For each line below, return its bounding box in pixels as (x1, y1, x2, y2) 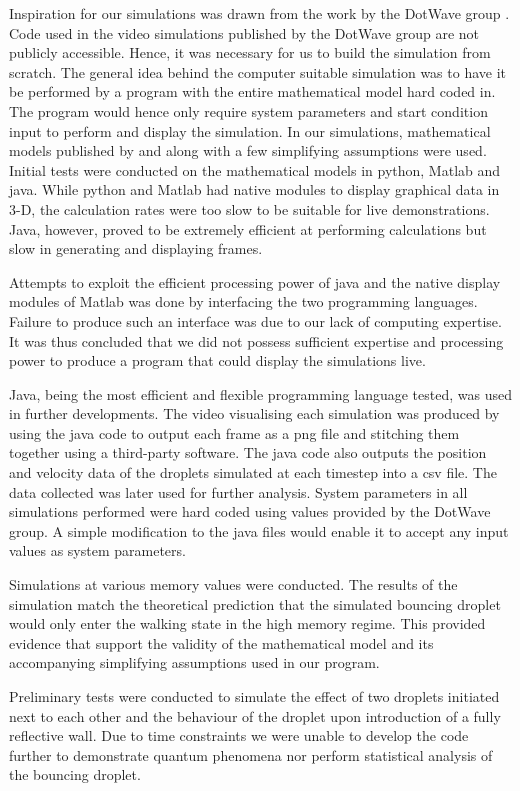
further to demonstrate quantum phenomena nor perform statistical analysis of (9, 744, 493, 765)
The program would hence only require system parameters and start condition (9, 100, 488, 121)
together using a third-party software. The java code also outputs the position (9, 442, 487, 463)
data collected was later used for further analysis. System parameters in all (9, 481, 468, 502)
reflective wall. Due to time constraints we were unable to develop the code (9, 725, 469, 746)
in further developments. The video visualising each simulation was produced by (9, 403, 500, 424)
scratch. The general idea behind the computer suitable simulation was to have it (9, 61, 507, 82)
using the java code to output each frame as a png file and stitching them (9, 422, 460, 443)
